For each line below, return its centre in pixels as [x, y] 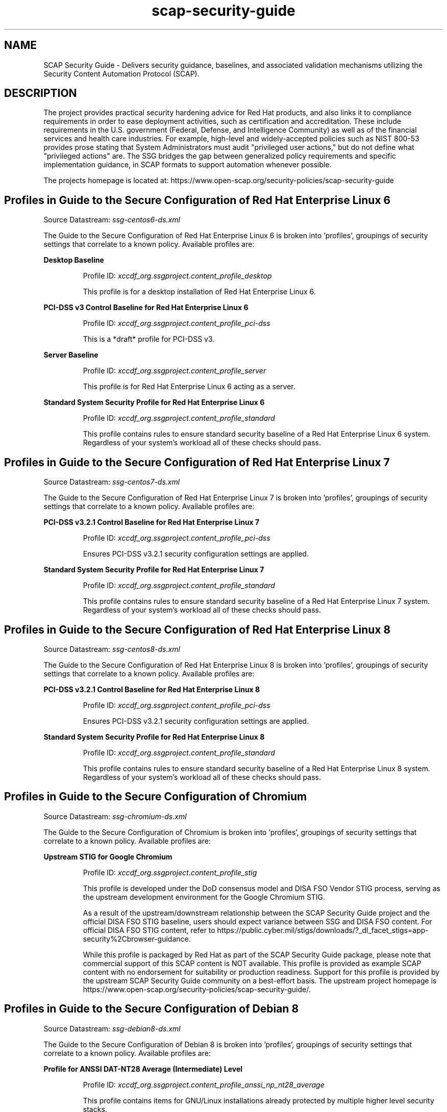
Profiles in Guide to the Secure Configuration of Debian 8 [152, 1009]
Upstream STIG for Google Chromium [108, 856]
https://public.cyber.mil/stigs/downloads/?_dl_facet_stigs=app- [323, 930]
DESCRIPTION [41, 93]
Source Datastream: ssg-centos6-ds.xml [112, 220]
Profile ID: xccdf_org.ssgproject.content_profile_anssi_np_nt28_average [204, 1084]
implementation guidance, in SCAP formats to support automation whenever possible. [188, 165]
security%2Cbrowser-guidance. [137, 939]
